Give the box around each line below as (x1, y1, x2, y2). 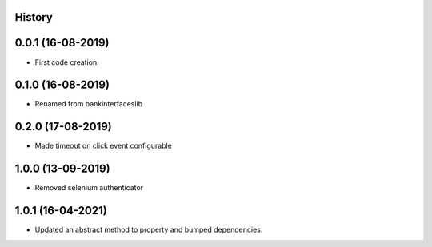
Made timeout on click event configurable (34, 141, 172, 151)
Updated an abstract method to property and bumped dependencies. (34, 225, 263, 235)
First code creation (34, 57, 98, 67)
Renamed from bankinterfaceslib (34, 99, 143, 109)
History (14, 10, 54, 24)
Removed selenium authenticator (34, 183, 144, 193)
